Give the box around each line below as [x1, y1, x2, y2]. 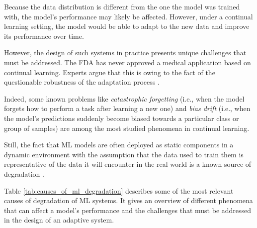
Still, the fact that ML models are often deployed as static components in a [4, 139, 234, 150]
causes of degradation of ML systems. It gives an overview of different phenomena [4, 195, 253, 206]
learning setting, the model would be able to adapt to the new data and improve [4, 21, 250, 31]
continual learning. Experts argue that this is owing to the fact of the [4, 67, 215, 77]
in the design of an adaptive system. [4, 215, 114, 225]
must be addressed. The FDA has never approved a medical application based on [4, 57, 251, 67]
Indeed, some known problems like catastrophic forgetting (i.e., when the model [4, 93, 245, 104]
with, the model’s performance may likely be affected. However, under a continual [4, 11, 253, 21]
